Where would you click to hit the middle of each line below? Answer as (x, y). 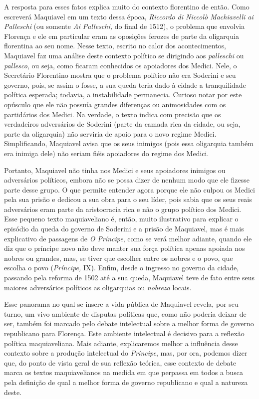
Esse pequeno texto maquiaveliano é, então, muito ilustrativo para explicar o (121, 219)
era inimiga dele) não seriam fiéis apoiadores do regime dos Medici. (107, 153)
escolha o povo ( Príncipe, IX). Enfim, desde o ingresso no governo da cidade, (122, 268)
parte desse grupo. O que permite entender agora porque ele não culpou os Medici (129, 189)
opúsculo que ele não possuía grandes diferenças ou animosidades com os (115, 104)
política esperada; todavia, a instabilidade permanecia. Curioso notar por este (123, 95)
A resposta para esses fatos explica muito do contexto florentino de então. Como (127, 6)
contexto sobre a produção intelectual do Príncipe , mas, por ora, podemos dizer (126, 353)
